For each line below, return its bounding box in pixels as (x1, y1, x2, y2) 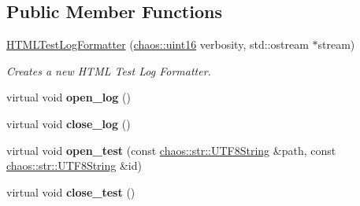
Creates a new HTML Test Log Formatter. (6, 62, 211, 79)
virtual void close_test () (6, 183, 135, 200)
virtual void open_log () (6, 89, 131, 105)
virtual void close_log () (6, 115, 131, 131)
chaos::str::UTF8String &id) (6, 157, 142, 174)
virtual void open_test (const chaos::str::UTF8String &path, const (6, 142, 336, 158)
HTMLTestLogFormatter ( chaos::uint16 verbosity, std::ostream (6, 36, 309, 53)
